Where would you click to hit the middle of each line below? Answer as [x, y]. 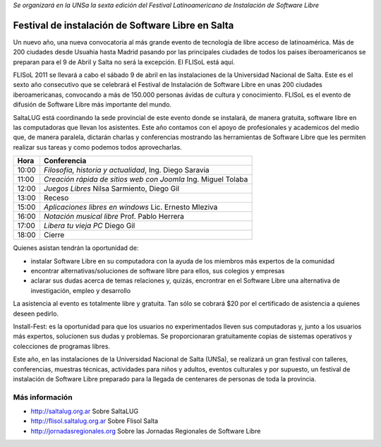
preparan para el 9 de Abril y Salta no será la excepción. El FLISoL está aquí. [124, 62]
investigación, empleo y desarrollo [80, 290]
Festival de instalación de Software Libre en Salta [123, 25]
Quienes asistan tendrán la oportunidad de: [76, 248]
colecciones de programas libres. [62, 346]
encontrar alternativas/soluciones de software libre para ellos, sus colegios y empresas [158, 270]
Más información [43, 397]
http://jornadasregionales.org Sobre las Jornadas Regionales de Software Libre [146, 431]
